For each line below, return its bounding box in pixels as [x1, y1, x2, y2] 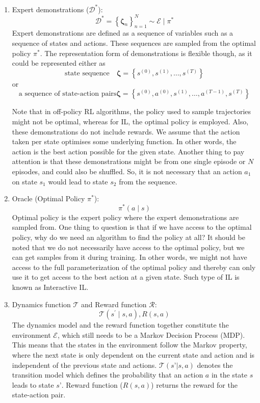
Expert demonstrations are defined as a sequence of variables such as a [12, 28, 233, 38]
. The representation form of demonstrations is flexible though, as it [40, 47, 252, 58]
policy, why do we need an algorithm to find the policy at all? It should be [12, 231, 245, 242]
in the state [211, 369, 247, 380]
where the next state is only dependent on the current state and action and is [12, 349, 255, 360]
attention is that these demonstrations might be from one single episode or [12, 156, 246, 167]
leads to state [12, 379, 54, 390]
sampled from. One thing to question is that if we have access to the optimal [12, 222, 252, 232]
